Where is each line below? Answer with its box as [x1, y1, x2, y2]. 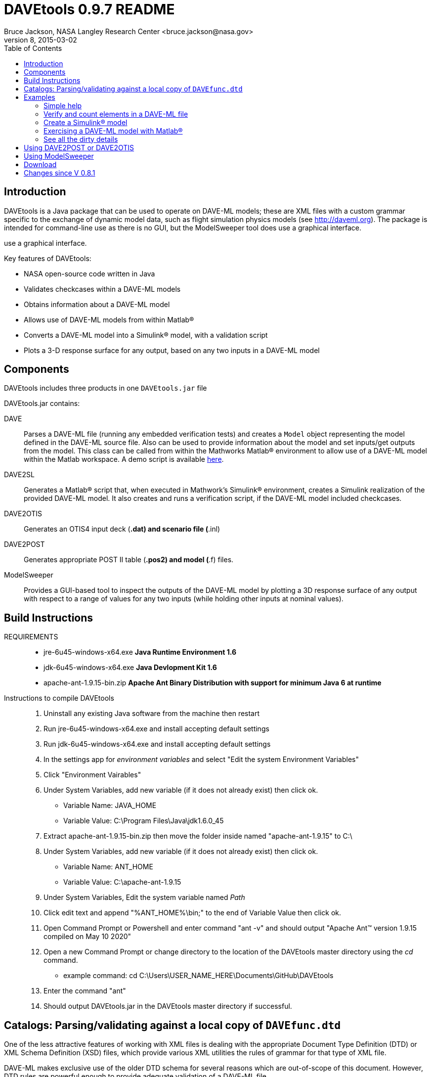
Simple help [43, 101, 82, 110]
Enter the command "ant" [43, 987, 126, 995]
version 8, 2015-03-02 [4, 35, 77, 44]
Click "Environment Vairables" [43, 770, 141, 779]
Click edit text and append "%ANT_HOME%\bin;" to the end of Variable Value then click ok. [43, 908, 342, 917]
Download [24, 160, 57, 169]
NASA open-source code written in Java [24, 269, 155, 278]
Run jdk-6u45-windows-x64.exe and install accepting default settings [43, 740, 271, 749]
